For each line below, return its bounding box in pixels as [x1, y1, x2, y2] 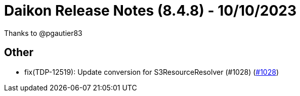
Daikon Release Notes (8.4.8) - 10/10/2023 [4, 2, 297, 19]
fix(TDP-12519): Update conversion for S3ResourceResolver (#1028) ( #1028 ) [24, 67, 279, 76]
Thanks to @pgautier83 [4, 28, 82, 37]
